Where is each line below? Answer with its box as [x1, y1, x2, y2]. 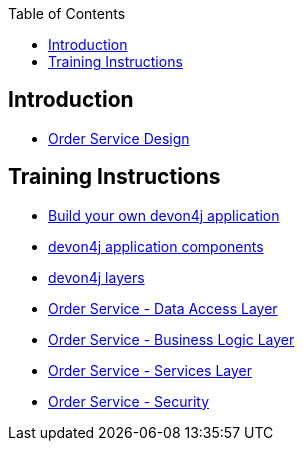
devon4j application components [48, 237, 264, 255]
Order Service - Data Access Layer [48, 299, 278, 317]
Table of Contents [8, 5, 126, 22]
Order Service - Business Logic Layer [48, 330, 295, 348]
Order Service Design [48, 129, 190, 147]
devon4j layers [48, 268, 145, 286]
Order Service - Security [48, 392, 209, 410]
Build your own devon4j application [48, 206, 280, 224]
